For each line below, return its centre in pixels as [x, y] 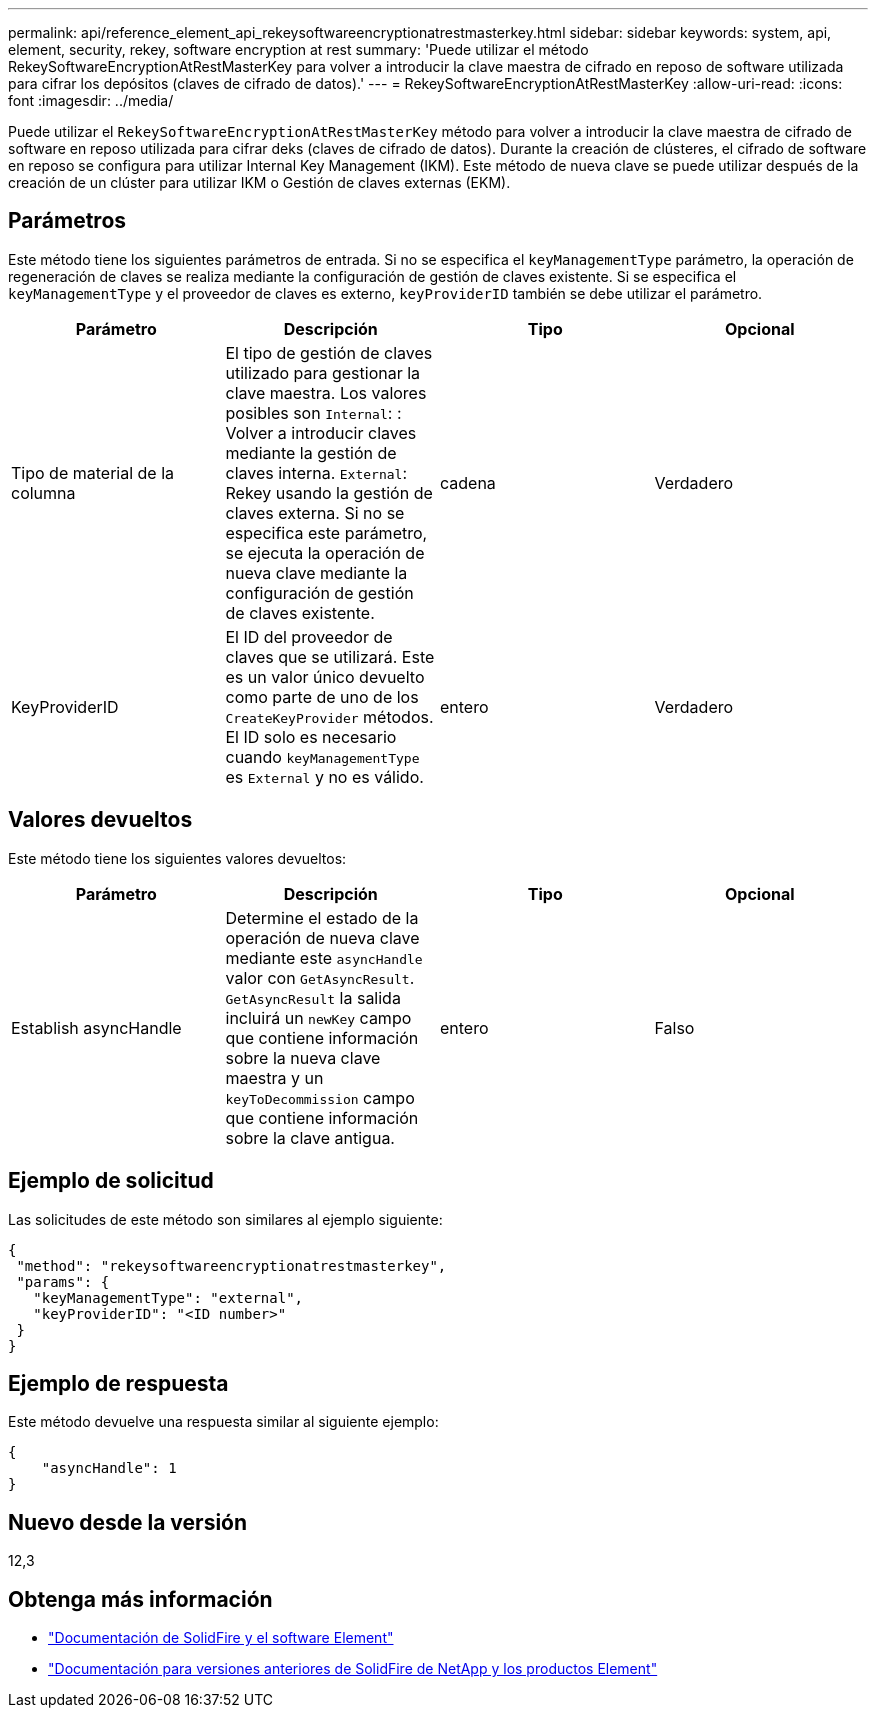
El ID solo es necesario [311, 736]
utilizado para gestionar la [323, 372]
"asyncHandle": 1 [109, 1468]
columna [43, 492]
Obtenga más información [140, 1599]
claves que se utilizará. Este [330, 656]
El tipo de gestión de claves [329, 352]
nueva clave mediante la [316, 572]
